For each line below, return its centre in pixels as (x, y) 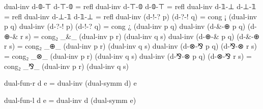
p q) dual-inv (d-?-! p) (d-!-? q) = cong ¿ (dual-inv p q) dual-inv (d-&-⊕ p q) (125, 26)
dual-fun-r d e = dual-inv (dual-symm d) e (70, 83)
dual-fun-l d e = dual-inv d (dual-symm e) (70, 100)
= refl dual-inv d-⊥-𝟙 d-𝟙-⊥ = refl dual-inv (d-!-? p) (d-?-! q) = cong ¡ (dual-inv (130, 16)
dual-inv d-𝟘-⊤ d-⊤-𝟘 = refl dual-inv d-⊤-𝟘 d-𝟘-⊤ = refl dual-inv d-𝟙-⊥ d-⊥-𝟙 (130, 6)
